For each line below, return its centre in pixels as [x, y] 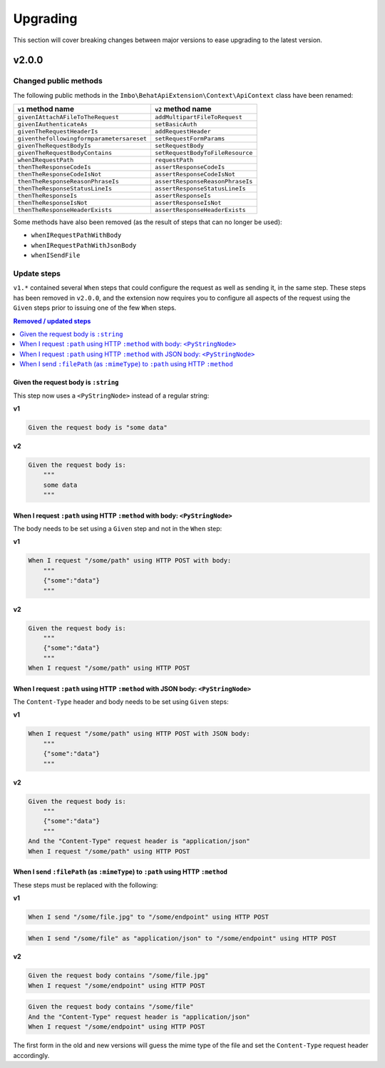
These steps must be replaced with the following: [86, 885]
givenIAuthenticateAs [53, 125]
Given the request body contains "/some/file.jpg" [119, 976]
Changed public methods [58, 81]
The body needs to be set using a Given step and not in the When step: [118, 529]
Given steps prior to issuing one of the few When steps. [95, 308]
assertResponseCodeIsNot [195, 175]
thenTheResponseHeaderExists [65, 210]
